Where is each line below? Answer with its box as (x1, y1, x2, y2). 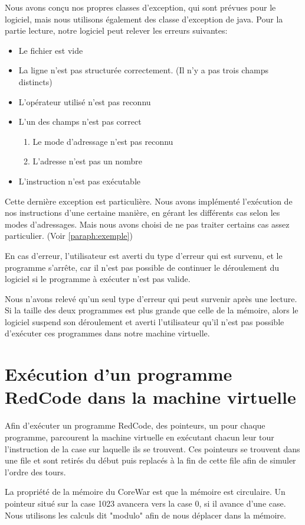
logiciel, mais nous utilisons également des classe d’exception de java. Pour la (5, 12, 283, 25)
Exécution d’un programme (5, 362, 232, 386)
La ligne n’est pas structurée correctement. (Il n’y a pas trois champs (18, 64, 268, 76)
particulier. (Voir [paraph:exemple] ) (5, 229, 133, 242)
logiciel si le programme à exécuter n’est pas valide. (5, 273, 191, 285)
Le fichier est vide (18, 44, 83, 56)
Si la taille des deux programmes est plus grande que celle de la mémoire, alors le (5, 304, 299, 316)
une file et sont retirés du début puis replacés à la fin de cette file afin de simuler (5, 454, 296, 466)
